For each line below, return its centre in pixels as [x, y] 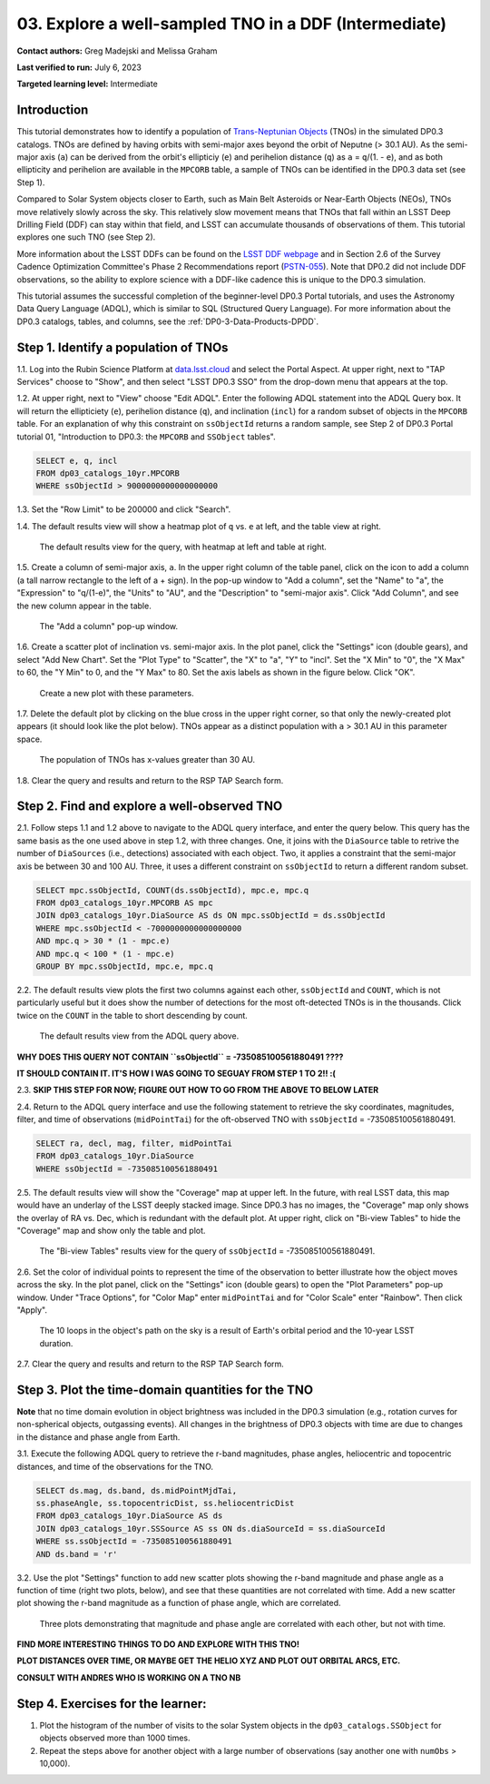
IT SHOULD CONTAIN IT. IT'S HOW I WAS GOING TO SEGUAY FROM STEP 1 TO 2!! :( [176, 1073]
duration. [56, 1343]
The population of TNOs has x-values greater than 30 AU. [147, 760]
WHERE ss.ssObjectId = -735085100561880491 [134, 1542]
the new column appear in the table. [84, 606]
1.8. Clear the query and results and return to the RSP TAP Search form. [150, 780]
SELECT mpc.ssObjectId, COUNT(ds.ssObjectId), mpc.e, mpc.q [172, 890]
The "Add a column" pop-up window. [109, 626]
